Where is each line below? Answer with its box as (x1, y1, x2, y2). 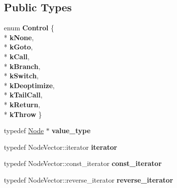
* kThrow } (4, 109, 42, 119)
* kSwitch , (4, 70, 39, 81)
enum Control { (4, 23, 54, 33)
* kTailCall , (4, 90, 43, 100)
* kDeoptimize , (4, 80, 55, 90)
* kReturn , (4, 99, 40, 109)
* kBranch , (4, 61, 40, 71)
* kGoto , (4, 42, 33, 52)
